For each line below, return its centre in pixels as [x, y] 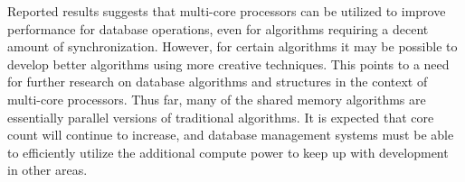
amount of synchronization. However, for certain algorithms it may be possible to [232, 46]
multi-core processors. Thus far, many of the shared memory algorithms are [217, 99]
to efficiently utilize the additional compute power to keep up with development [228, 152]
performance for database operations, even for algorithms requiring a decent [218, 28]
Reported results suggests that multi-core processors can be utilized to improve [227, 11]
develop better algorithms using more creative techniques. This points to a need [228, 64]
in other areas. [47, 170]
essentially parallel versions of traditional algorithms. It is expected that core [221, 117]
